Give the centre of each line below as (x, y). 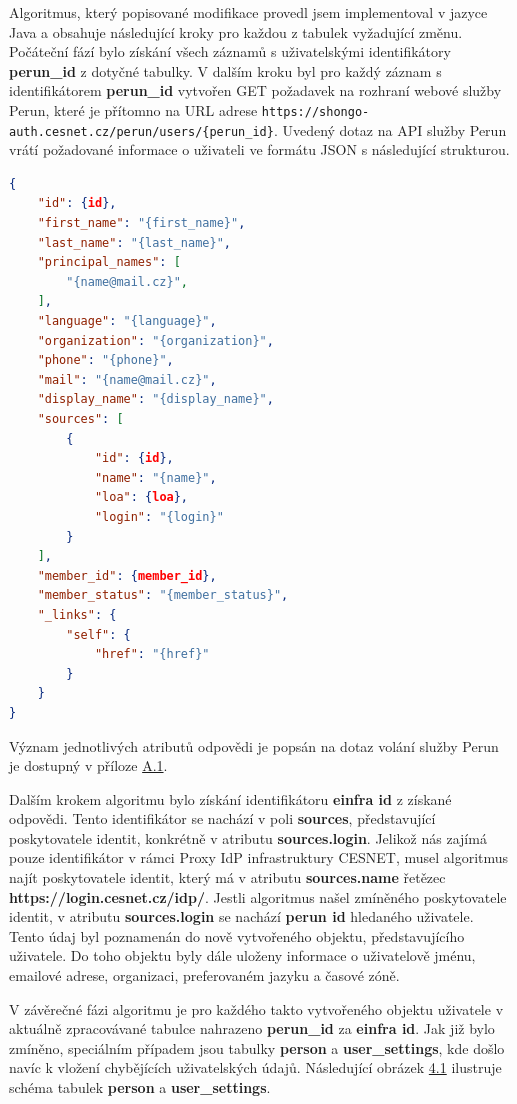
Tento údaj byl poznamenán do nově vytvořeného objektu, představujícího (237, 935)
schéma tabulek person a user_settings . (140, 1087)
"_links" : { (77, 614)
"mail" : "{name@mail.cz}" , (127, 379)
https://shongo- (315, 111)
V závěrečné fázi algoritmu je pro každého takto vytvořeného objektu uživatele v (256, 1008)
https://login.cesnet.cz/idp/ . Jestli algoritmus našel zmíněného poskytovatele (258, 896)
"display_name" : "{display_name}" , (155, 399)
